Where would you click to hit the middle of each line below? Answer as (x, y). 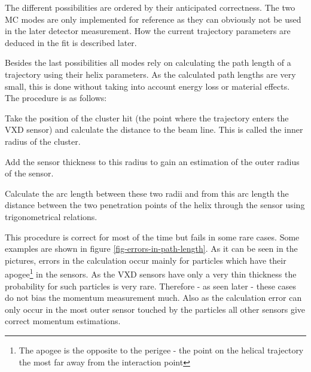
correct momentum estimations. (63, 321)
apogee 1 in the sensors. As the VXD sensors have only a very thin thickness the (151, 273)
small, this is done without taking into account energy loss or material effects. (147, 86)
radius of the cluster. (43, 141)
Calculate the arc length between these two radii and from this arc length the (147, 193)
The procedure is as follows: (56, 98)
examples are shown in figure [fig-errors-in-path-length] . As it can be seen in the (151, 248)
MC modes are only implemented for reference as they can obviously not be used (153, 19)
